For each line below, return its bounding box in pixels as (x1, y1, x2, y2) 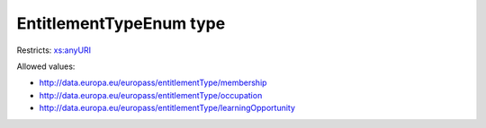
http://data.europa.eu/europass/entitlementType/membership (39, 77, 267, 89)
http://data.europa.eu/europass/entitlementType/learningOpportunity (39, 103, 296, 114)
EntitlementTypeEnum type (16, 13, 226, 33)
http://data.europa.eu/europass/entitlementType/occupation (39, 90, 263, 100)
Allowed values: (16, 61, 76, 72)
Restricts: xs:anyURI (16, 45, 92, 55)
